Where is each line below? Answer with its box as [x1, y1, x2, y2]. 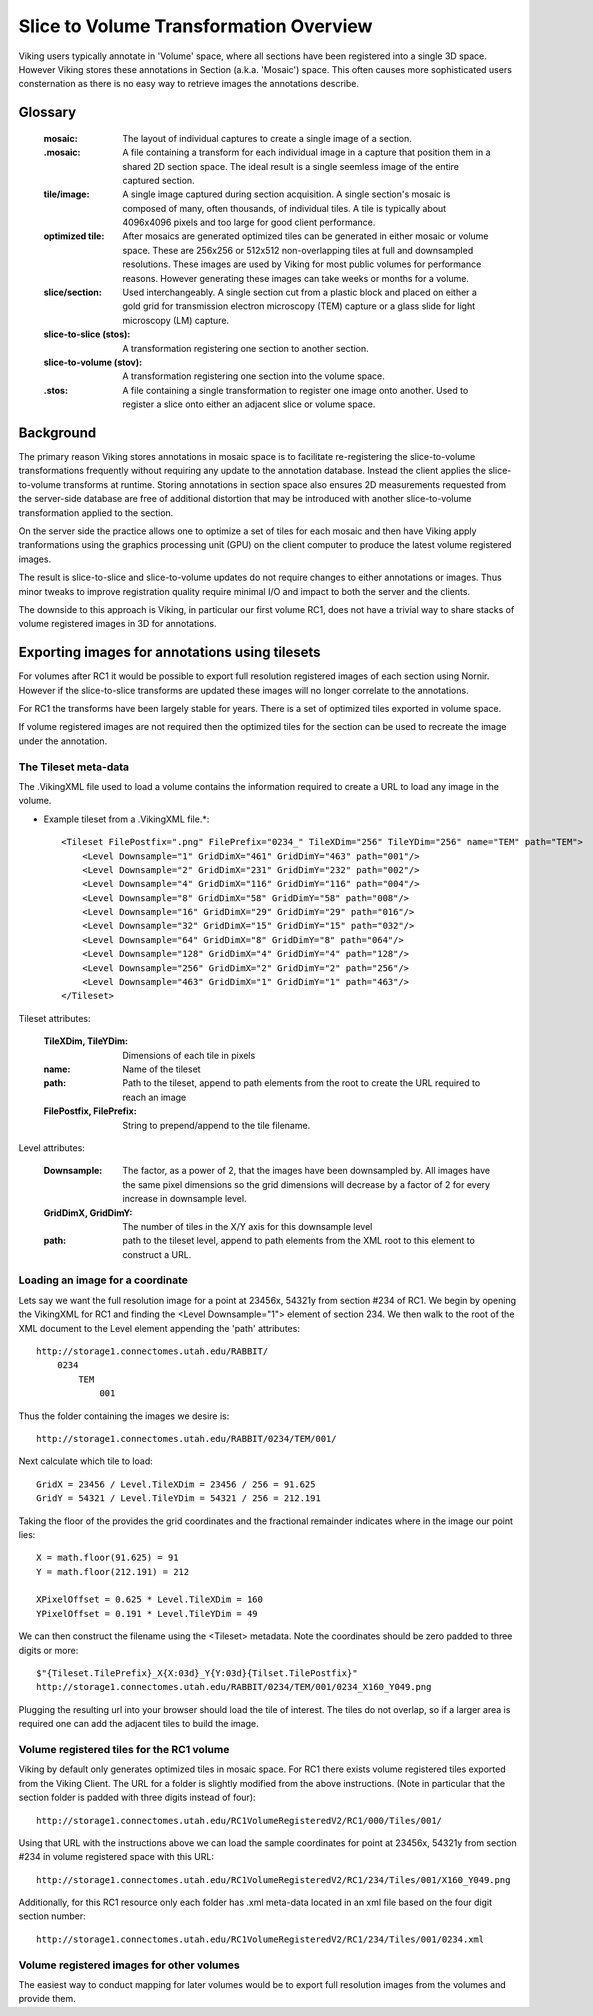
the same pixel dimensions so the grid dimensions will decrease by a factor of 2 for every [122, 1178, 490, 1190]
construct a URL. [122, 1248, 192, 1260]
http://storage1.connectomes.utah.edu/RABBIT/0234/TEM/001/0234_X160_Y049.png [36, 1681, 432, 1693]
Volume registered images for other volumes [18, 1958, 240, 1972]
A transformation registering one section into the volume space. [122, 370, 385, 382]
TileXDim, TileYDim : [43, 1035, 129, 1047]
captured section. [122, 174, 195, 186]
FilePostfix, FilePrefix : [43, 1105, 137, 1117]
